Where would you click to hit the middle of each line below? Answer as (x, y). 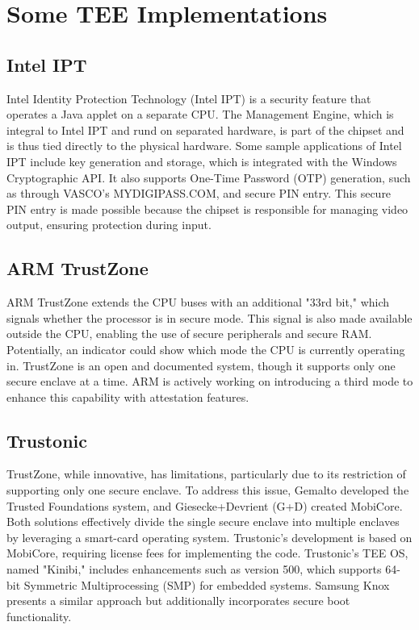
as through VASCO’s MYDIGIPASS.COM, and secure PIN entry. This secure (199, 193)
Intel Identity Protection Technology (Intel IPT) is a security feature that (189, 98)
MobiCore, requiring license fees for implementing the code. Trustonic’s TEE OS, (207, 553)
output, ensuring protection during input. (109, 225)
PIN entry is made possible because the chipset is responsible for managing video (207, 209)
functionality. (39, 616)
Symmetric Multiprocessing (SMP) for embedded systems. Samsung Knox (207, 584)
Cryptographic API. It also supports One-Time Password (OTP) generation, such (209, 177)
